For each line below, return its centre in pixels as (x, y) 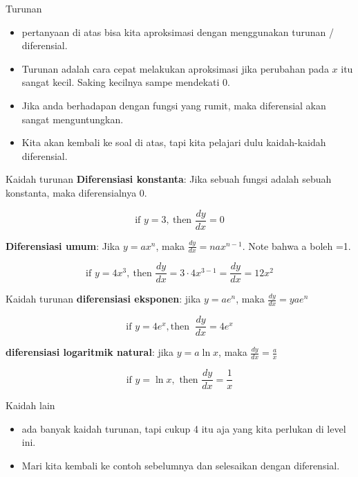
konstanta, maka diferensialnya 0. (76, 192)
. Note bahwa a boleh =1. (296, 245)
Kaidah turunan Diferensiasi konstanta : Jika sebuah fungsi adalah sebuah (169, 179)
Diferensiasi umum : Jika (63, 245)
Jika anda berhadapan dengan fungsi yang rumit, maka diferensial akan (174, 105)
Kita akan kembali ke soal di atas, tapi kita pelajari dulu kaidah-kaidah (174, 142)
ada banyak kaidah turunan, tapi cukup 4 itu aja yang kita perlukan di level (184, 428)
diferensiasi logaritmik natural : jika (90, 352)
